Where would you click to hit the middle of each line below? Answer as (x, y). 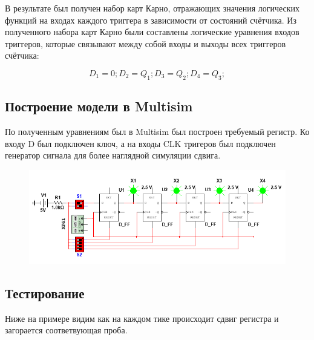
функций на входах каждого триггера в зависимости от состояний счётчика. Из (151, 20)
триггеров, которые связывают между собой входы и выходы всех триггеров (146, 43)
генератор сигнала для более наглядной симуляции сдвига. (113, 155)
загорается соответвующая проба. (66, 330)
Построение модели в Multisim (99, 106)
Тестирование (45, 293)
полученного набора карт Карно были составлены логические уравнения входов (152, 32)
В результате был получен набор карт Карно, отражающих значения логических (152, 8)
